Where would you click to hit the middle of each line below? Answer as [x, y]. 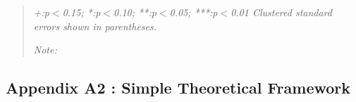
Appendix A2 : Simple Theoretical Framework [178, 88]
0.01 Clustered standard [281, 12]
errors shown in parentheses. [95, 26]
